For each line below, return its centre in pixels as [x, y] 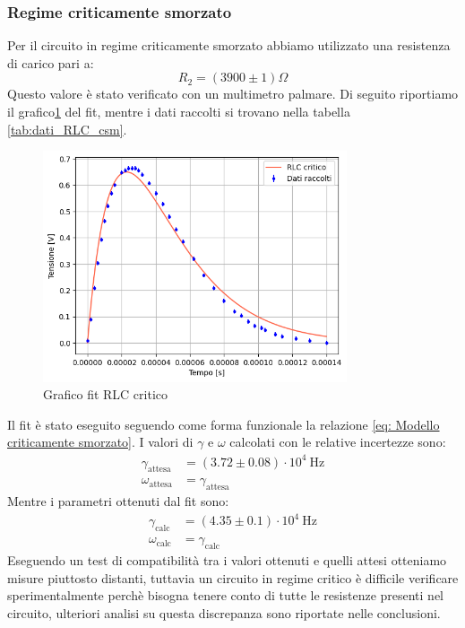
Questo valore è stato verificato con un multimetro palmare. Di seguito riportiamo [233, 94]
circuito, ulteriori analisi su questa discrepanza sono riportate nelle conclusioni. [224, 612]
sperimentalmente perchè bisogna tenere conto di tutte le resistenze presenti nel [226, 595]
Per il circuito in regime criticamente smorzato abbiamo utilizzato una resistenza [229, 45]
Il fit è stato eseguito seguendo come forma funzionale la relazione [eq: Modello [224, 424]
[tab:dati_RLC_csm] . [67, 129]
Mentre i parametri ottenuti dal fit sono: [118, 501]
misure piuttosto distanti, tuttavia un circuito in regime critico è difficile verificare [233, 577]
